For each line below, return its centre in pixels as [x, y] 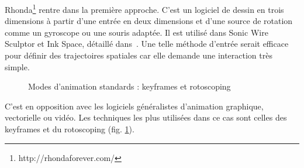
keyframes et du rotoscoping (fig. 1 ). [70, 129]
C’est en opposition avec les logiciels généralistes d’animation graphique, [134, 106]
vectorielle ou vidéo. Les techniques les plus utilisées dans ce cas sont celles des [146, 117]
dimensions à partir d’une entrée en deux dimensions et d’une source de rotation [149, 21]
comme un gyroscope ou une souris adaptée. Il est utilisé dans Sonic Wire [137, 32]
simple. [17, 66]
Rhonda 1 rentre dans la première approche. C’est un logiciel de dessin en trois [144, 8]
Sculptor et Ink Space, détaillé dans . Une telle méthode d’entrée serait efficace [147, 44]
